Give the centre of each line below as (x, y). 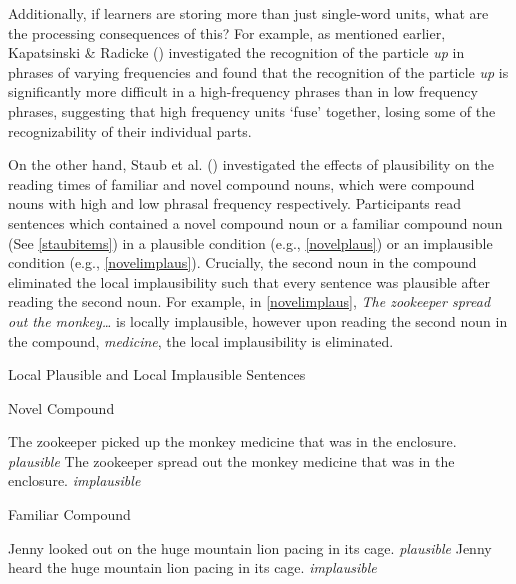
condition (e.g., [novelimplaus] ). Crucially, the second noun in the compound (242, 262)
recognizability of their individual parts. (130, 130)
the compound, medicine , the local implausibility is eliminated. (201, 340)
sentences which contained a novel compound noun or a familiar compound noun (255, 222)
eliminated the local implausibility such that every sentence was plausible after (249, 281)
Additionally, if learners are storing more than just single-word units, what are (248, 13)
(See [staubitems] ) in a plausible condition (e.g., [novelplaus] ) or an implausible (250, 242)
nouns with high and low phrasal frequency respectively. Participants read (235, 203)
